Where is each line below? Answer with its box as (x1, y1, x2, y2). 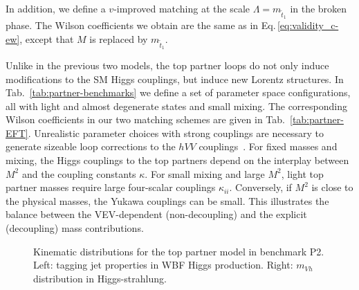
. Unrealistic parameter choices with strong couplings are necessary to (28, 125, 324, 140)
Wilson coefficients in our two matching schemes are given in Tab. (6, 112, 285, 127)
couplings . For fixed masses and (199, 139, 338, 154)
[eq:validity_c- (277, 18, 339, 33)
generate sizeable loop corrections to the (6, 139, 176, 154)
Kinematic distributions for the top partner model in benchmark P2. (33, 244, 324, 258)
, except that (19, 31, 74, 46)
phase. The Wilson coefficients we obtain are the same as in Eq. (6, 18, 276, 33)
